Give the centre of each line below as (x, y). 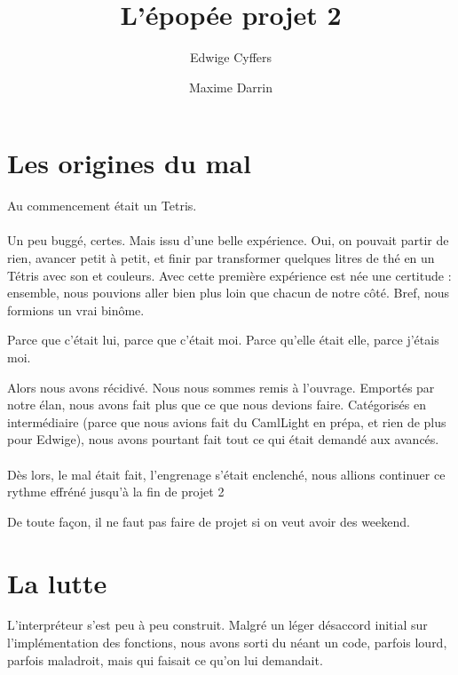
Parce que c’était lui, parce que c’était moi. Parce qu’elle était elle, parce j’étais (223, 340)
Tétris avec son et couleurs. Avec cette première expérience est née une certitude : (229, 275)
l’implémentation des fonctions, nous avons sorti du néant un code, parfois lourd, (227, 643)
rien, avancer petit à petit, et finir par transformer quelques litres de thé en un (221, 258)
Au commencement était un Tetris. (102, 206)
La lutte (57, 582)
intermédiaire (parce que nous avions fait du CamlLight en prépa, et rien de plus (227, 421)
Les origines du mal (129, 163)
